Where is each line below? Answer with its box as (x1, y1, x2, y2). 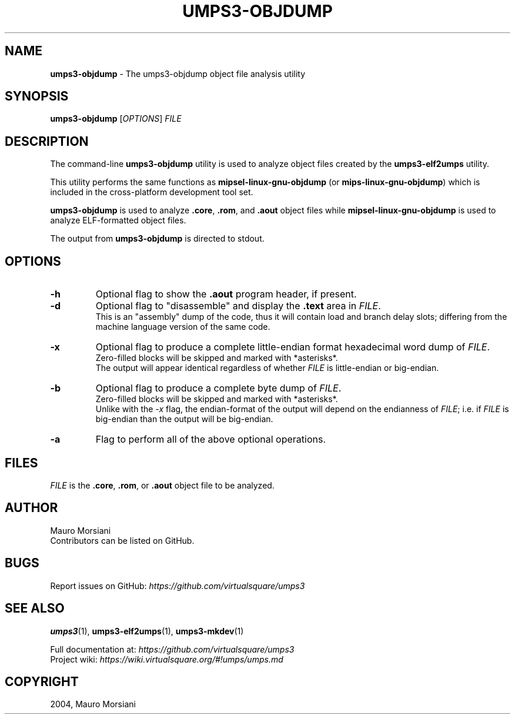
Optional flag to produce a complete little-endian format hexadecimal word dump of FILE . (95, 341, 490, 353)
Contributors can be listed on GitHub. (50, 535, 195, 546)
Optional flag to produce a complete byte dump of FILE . (95, 382, 342, 394)
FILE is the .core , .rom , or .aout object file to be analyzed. (50, 480, 275, 490)
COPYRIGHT (5, 674, 79, 689)
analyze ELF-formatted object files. (50, 215, 186, 226)
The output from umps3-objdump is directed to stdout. (50, 233, 265, 244)
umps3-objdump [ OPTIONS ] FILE (50, 113, 182, 124)
